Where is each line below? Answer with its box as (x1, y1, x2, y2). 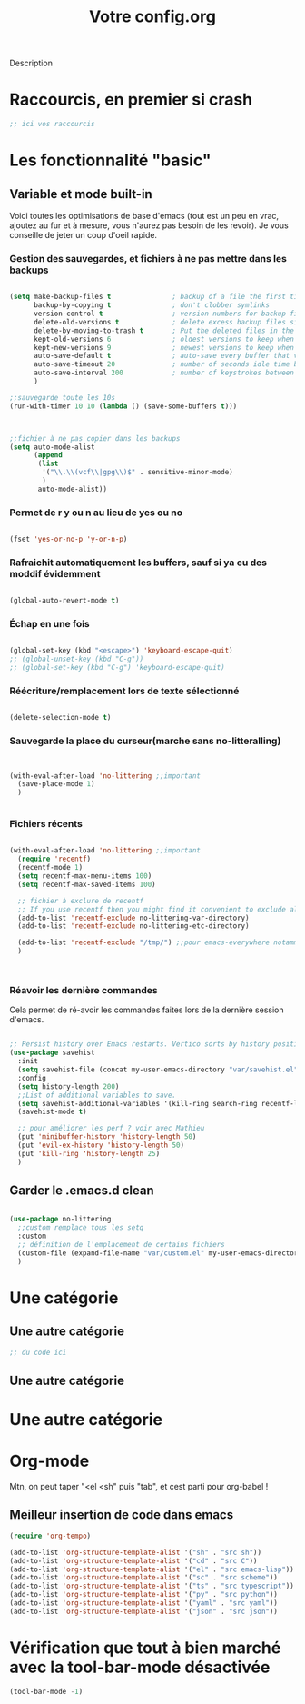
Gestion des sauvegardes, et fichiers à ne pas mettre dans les (9, 252, 288, 264)
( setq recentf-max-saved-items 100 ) (17, 880, 156, 889)
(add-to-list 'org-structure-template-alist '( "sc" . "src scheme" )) (9, 1573, 279, 1582)
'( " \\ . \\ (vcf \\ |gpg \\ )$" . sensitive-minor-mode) (42, 468, 233, 477)
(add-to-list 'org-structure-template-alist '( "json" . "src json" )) (9, 1607, 279, 1616)
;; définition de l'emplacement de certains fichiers (17, 1241, 225, 1250)
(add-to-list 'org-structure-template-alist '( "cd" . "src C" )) (9, 1556, 258, 1565)
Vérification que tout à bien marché (9, 1638, 281, 1658)
